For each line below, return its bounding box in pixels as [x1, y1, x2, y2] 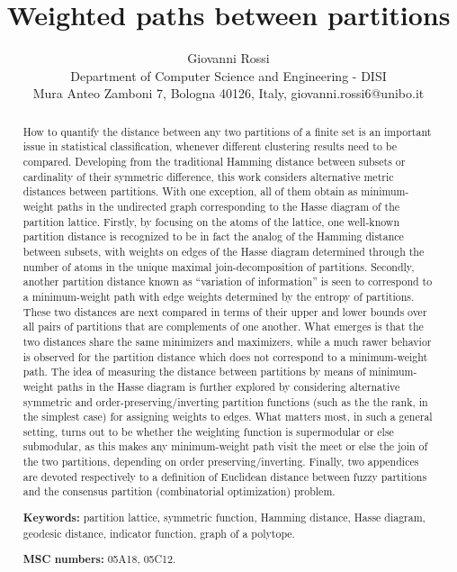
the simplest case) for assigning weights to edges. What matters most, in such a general [22, 409, 433, 424]
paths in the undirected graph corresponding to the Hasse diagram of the [57, 198, 400, 213]
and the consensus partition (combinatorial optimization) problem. [22, 484, 336, 499]
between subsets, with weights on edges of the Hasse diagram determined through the [22, 243, 425, 259]
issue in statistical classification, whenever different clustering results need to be [22, 139, 398, 154]
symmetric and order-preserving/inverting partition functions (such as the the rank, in [22, 394, 428, 409]
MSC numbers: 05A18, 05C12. [22, 551, 176, 567]
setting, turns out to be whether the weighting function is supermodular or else [22, 423, 394, 439]
